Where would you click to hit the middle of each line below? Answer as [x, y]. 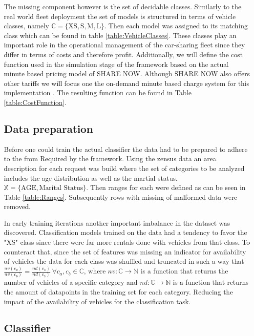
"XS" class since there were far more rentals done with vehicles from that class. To [127, 242]
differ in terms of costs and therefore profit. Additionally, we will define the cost [123, 54]
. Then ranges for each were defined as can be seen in [166, 187]
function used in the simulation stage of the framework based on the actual [116, 64]
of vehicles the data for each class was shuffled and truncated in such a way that [124, 261]
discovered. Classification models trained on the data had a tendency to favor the [126, 232]
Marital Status [61, 188]
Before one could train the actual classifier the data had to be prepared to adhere [126, 149]
